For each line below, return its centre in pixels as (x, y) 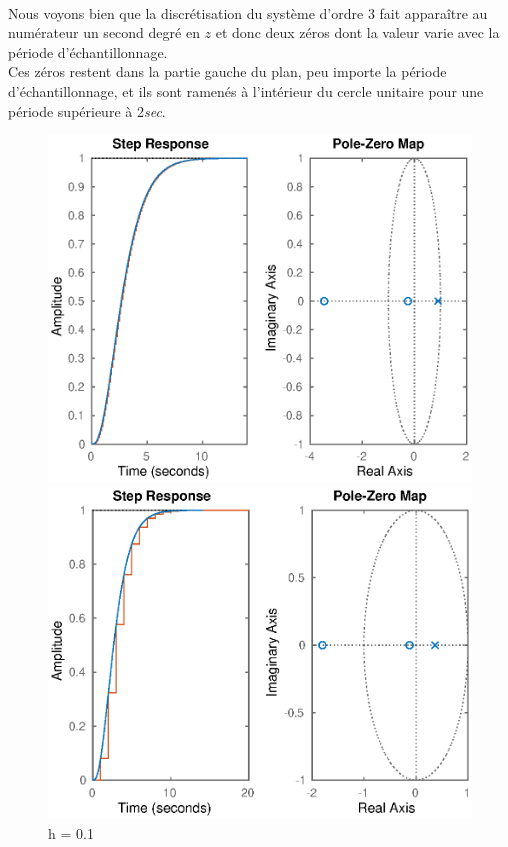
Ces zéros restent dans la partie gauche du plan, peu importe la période (227, 71)
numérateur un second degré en (104, 32)
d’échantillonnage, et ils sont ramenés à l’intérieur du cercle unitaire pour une (246, 90)
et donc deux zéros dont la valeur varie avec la (357, 32)
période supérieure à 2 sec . (87, 110)
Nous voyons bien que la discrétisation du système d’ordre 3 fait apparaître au (248, 12)
